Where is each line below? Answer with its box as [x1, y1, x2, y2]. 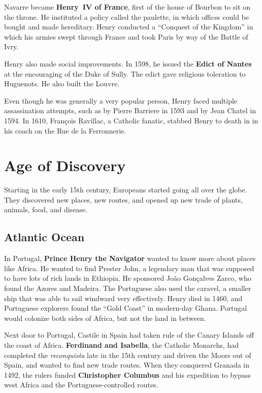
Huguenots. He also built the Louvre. [4, 78, 120, 89]
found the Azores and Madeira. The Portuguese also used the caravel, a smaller [4, 283, 251, 293]
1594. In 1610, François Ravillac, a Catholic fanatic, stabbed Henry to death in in [4, 115, 258, 125]
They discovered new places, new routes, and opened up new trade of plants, [4, 194, 243, 205]
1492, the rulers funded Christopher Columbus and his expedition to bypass [4, 369, 251, 380]
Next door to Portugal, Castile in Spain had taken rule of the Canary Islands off [4, 330, 254, 340]
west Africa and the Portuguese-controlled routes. [4, 379, 158, 390]
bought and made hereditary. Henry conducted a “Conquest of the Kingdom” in [4, 21, 253, 32]
